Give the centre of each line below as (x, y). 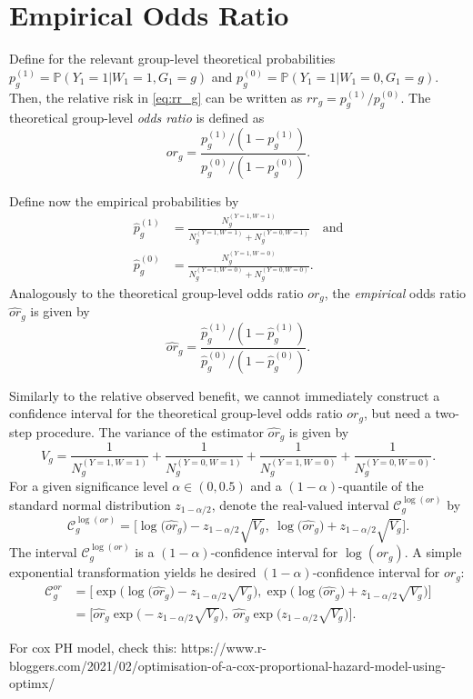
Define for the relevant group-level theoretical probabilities (172, 59)
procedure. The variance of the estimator (150, 431)
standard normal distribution (90, 504)
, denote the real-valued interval (300, 504)
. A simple (433, 552)
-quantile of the (381, 486)
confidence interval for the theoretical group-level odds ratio (176, 413)
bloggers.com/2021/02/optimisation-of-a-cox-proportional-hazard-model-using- (227, 665)
